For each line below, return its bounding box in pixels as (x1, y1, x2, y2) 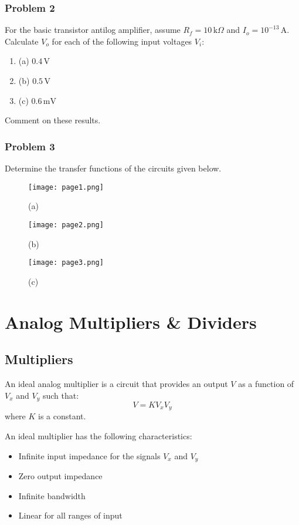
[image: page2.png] (28, 220, 104, 229)
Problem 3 (5, 139, 55, 153)
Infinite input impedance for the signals (18, 449, 161, 462)
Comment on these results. (5, 114, 101, 126)
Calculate (5, 35, 39, 47)
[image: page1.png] (28, 183, 104, 191)
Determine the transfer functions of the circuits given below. (5, 162, 222, 174)
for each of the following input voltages (52, 35, 192, 47)
